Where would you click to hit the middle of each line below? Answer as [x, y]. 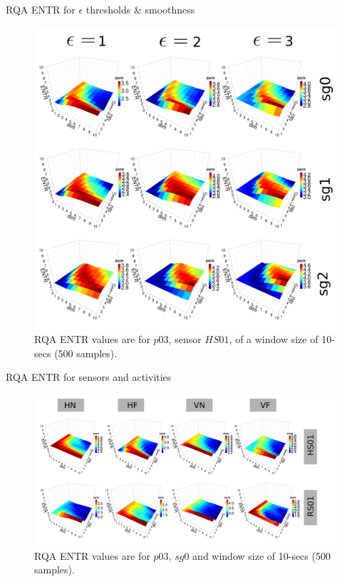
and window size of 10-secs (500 [261, 555]
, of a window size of [274, 339]
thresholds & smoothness [140, 9]
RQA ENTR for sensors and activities [89, 377]
